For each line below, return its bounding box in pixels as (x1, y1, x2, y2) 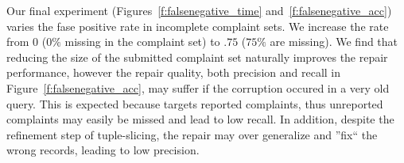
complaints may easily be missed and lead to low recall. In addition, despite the (6, 111, 394, 127)
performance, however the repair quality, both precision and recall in (6, 64, 340, 81)
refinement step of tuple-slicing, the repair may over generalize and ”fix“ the (6, 126, 378, 142)
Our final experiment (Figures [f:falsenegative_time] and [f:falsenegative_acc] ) (6, 2, 392, 18)
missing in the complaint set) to (64, 33, 220, 50)
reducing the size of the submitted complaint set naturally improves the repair (6, 48, 388, 65)
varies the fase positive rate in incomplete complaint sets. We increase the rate (6, 17, 389, 34)
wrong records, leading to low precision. (6, 142, 200, 158)
